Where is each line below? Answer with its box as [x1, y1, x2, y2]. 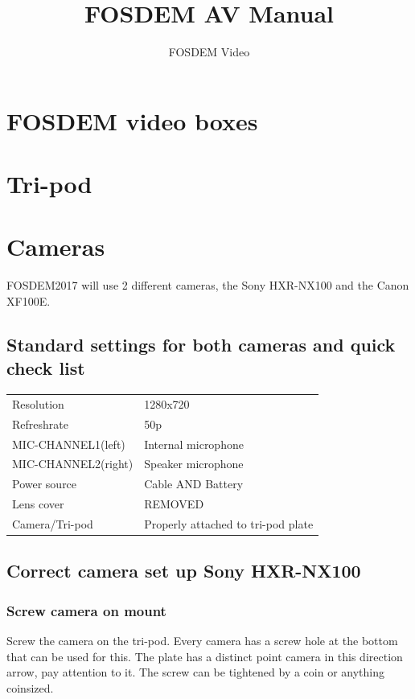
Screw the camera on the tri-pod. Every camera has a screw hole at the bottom [6, 632, 398, 649]
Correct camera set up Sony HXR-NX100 [6, 558, 361, 583]
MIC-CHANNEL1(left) [12, 435, 125, 452]
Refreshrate [12, 415, 68, 432]
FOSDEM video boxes [6, 104, 258, 137]
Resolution [12, 395, 64, 412]
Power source [12, 475, 77, 492]
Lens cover [12, 495, 64, 512]
